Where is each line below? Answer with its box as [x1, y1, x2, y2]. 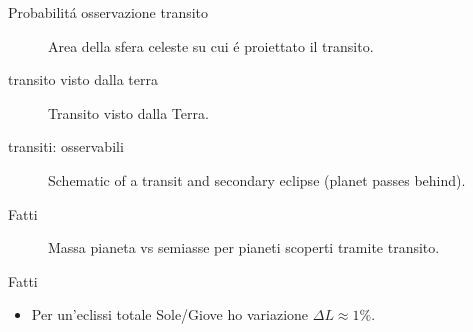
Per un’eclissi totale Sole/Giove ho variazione [31, 304, 309, 325]
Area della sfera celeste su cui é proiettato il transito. [48, 35, 374, 56]
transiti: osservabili [8, 136, 124, 157]
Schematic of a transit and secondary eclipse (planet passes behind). [48, 169, 466, 190]
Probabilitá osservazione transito [8, 2, 209, 22]
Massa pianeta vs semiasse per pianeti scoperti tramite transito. [48, 237, 440, 258]
